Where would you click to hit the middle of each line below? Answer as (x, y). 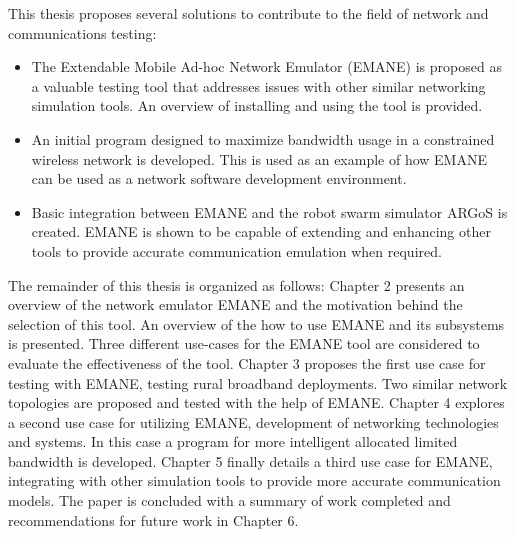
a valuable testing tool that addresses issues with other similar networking (258, 85)
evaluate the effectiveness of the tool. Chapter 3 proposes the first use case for (247, 362)
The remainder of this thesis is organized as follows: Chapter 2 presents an (236, 284)
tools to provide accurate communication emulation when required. (236, 250)
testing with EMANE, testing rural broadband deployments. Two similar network (258, 382)
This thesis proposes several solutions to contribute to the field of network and (248, 13)
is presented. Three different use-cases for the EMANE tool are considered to (244, 343)
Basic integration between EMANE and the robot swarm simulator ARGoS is (269, 211)
